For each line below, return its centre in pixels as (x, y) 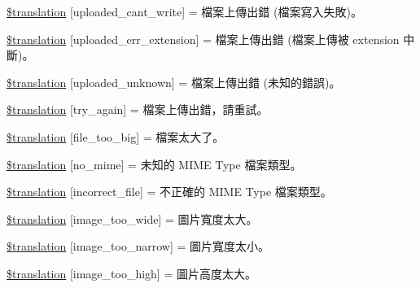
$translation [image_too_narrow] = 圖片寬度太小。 (138, 246)
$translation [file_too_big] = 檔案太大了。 (116, 136)
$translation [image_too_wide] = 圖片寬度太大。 (132, 218)
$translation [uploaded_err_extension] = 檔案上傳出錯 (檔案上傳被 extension (203, 39)
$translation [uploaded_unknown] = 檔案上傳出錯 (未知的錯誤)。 (174, 82)
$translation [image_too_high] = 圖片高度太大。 (131, 273)
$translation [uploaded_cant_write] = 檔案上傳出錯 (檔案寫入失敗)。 (184, 11)
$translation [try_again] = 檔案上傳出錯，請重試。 (138, 109)
